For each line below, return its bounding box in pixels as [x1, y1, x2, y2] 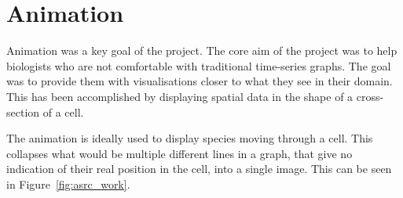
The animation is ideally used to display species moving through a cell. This [6, 130, 373, 146]
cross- [356, 88, 384, 104]
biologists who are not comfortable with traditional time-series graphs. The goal [6, 57, 391, 74]
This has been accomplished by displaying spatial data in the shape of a [6, 88, 354, 104]
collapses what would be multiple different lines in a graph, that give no [6, 145, 353, 161]
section [6, 103, 40, 120]
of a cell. [42, 103, 84, 120]
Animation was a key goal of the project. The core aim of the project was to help [6, 42, 398, 59]
